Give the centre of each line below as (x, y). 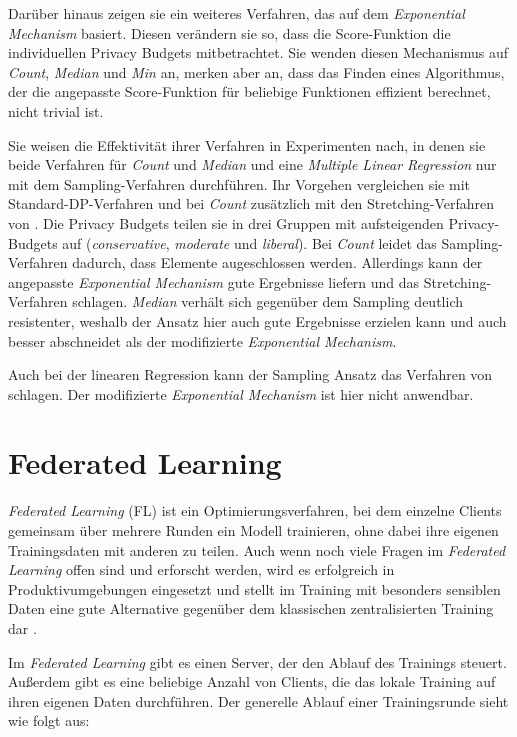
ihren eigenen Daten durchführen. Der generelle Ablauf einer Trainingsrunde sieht (258, 700)
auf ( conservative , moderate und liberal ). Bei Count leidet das (249, 242)
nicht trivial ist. (56, 110)
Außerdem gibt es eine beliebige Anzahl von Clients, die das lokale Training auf (252, 681)
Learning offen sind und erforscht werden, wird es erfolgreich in (201, 569)
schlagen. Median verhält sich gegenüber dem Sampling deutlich (267, 301)
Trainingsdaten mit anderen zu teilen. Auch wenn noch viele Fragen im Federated (257, 549)
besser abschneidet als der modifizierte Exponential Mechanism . (202, 340)
